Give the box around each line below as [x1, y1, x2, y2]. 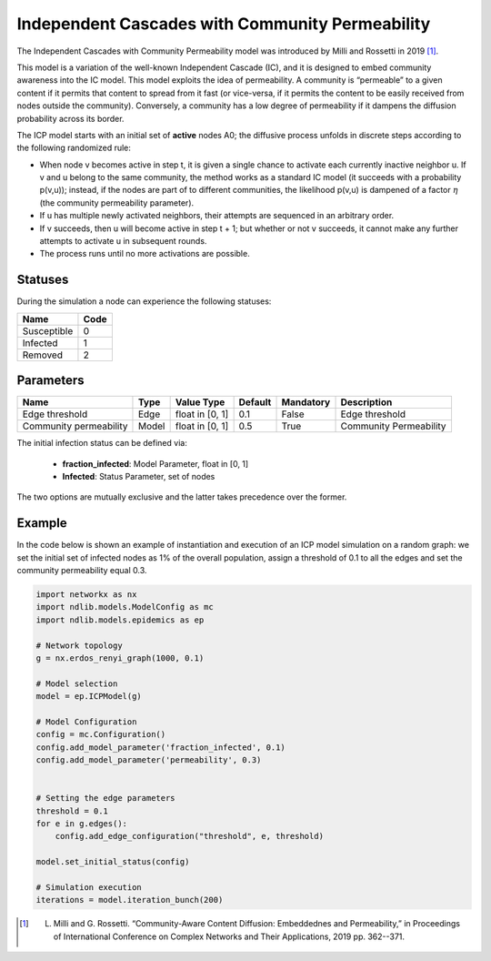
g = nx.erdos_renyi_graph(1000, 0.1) [35, 653, 205, 663]
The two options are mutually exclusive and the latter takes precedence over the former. [16, 491, 347, 502]
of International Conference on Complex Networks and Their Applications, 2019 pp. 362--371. [53, 931, 405, 942]
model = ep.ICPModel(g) [35, 692, 143, 702]
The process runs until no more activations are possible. [39, 248, 250, 259]
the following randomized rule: [16, 142, 132, 154]
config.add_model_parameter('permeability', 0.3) [35, 755, 262, 765]
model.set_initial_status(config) [35, 856, 190, 867]
